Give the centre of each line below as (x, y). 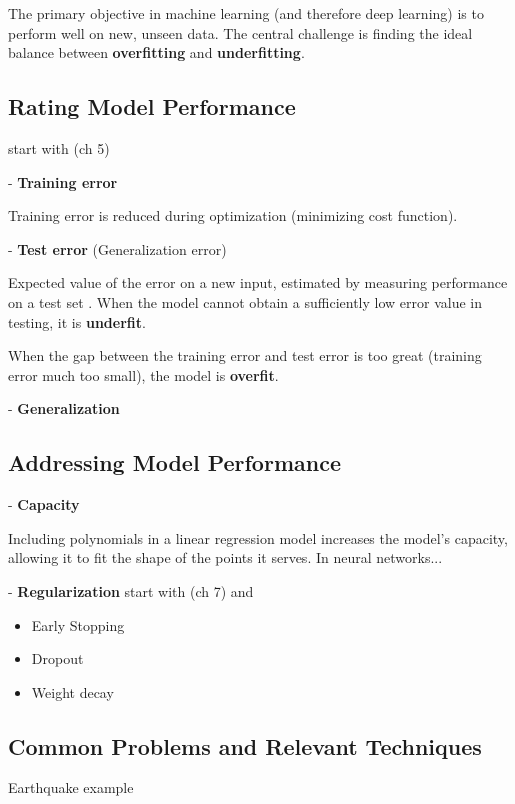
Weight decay (72, 691)
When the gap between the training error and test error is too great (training (245, 355)
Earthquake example (71, 787)
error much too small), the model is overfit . (143, 374)
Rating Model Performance (152, 106)
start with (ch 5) (59, 147)
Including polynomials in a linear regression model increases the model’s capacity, (258, 537)
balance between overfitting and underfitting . (156, 52)
